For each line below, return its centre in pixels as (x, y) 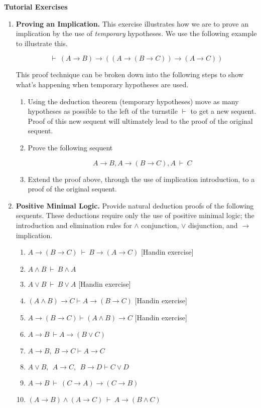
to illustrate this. (42, 43)
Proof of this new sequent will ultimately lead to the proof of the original (140, 121)
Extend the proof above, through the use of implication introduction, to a (141, 179)
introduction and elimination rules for (74, 225)
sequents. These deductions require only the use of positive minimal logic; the (135, 215)
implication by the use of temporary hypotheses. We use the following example (136, 33)
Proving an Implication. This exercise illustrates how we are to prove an (132, 23)
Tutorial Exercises (36, 7)
